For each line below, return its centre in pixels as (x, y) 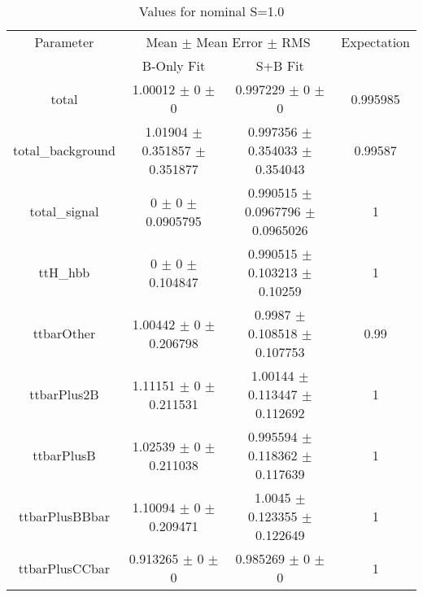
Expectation (375, 42)
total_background (64, 150)
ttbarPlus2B (64, 394)
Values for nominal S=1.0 (211, 11)
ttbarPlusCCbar (64, 568)
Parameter (64, 42)
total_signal (64, 211)
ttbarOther (64, 333)
